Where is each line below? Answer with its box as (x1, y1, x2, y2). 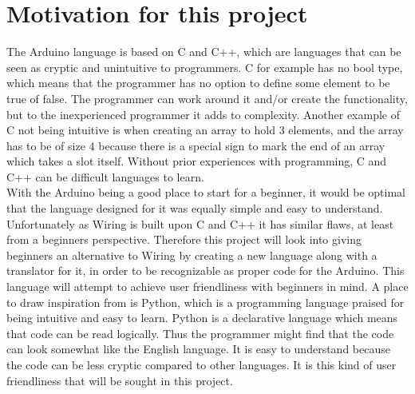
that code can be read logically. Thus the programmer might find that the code (6, 324, 394, 341)
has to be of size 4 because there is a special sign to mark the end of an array (6, 137, 385, 153)
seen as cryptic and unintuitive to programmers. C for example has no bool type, (6, 58, 403, 75)
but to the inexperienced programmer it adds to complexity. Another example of (6, 105, 401, 122)
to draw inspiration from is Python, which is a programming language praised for (6, 293, 405, 310)
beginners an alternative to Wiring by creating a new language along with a (6, 246, 377, 263)
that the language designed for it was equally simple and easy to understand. (6, 200, 383, 217)
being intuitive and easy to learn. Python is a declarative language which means (6, 309, 398, 326)
